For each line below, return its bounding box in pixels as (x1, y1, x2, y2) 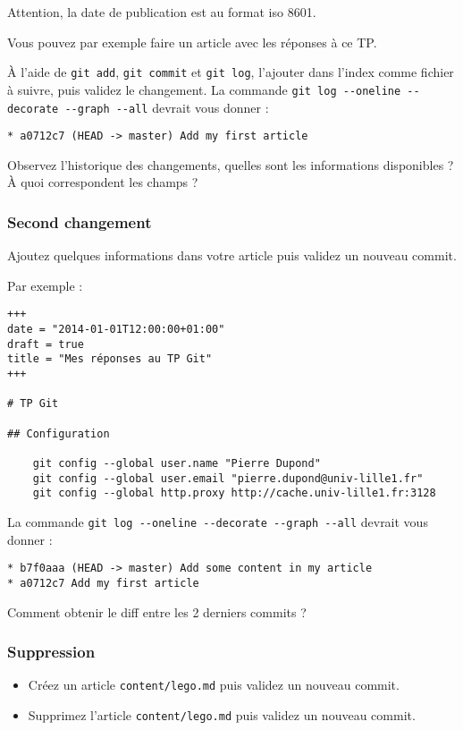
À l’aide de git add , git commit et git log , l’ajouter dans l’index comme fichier (7, 63, 454, 81)
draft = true (7, 337, 84, 351)
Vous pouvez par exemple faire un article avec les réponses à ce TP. (7, 32, 377, 51)
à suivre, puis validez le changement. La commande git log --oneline (7, 80, 401, 98)
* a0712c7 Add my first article (7, 576, 199, 590)
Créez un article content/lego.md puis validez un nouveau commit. (28, 675, 400, 694)
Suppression (7, 641, 96, 663)
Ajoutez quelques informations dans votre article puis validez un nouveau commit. (7, 246, 457, 265)
